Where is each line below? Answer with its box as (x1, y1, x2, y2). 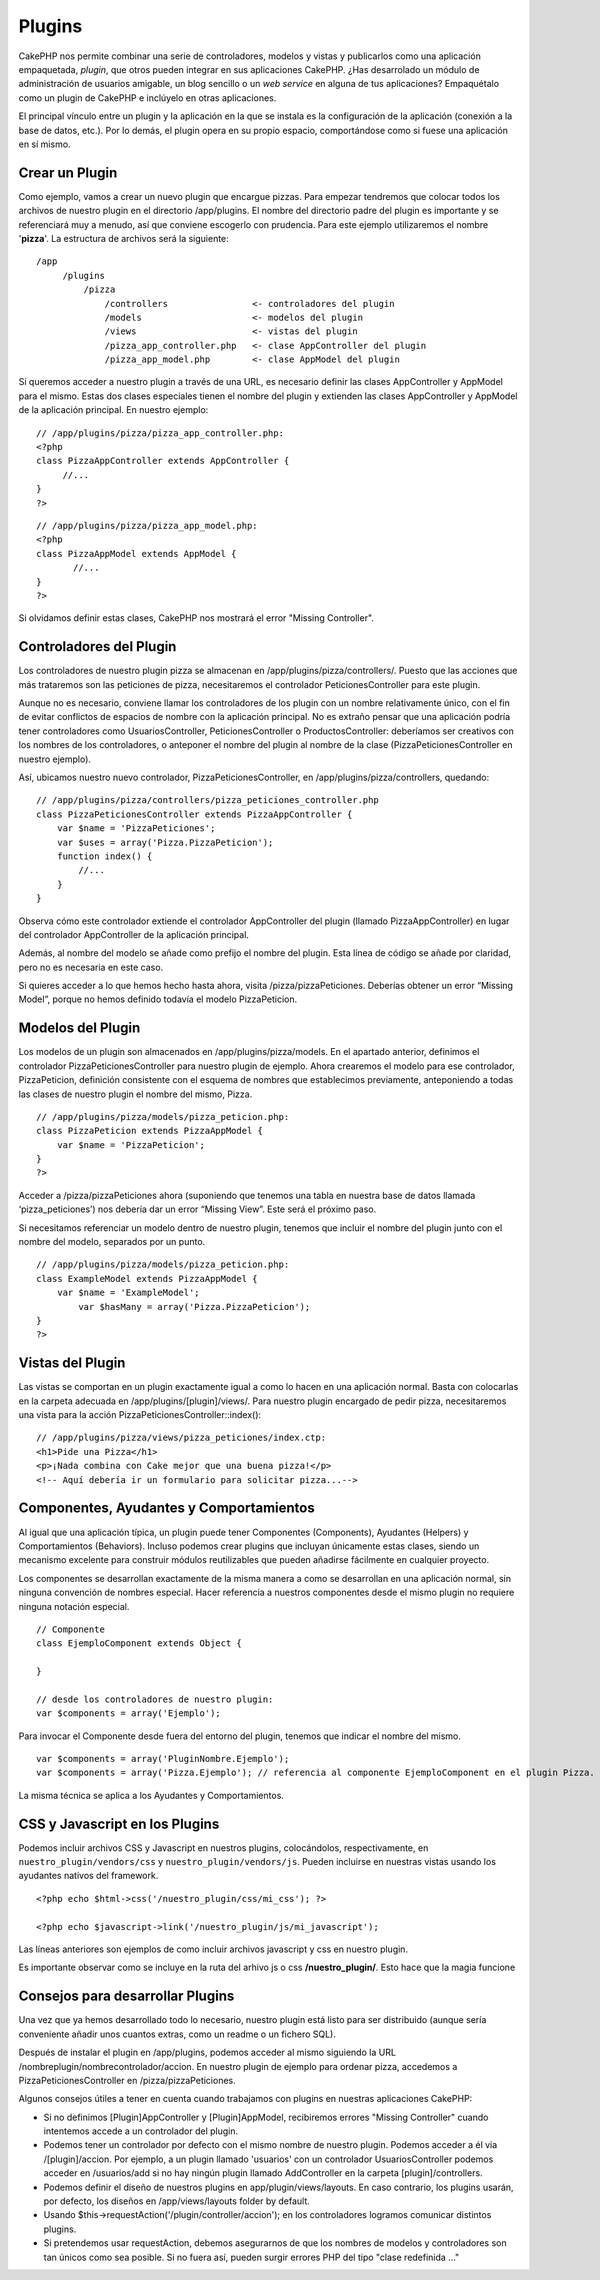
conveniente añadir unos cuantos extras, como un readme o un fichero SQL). (18, 2028, 337, 2040)
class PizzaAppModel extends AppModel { (36, 548, 237, 559)
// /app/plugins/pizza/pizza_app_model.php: (36, 520, 259, 531)
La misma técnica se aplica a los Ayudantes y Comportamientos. (18, 1789, 285, 1801)
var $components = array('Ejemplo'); (36, 1708, 222, 1719)
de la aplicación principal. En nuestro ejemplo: (18, 404, 209, 416)
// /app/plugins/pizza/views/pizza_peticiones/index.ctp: (36, 1432, 327, 1444)
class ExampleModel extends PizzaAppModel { (36, 1273, 259, 1284)
